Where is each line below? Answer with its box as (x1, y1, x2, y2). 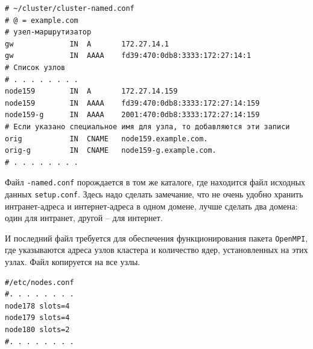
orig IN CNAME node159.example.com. (5, 134, 208, 143)
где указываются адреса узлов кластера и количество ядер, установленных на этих (5, 243, 308, 256)
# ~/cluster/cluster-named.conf (5, 4, 134, 13)
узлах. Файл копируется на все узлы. (5, 255, 141, 268)
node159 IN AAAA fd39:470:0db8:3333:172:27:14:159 (5, 98, 260, 107)
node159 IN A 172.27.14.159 (5, 87, 178, 96)
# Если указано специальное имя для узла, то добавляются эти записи (5, 122, 290, 131)
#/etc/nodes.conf (5, 278, 74, 287)
